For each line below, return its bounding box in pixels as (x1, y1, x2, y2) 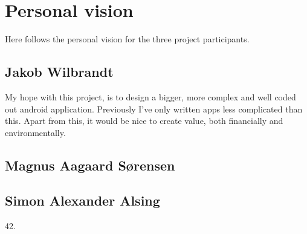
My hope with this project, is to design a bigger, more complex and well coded (5, 90, 296, 103)
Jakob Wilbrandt (5, 62, 114, 81)
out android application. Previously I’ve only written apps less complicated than (5, 102, 303, 115)
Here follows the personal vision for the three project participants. (5, 33, 250, 45)
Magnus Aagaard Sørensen (5, 155, 175, 174)
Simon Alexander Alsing (5, 191, 160, 210)
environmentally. (5, 126, 66, 138)
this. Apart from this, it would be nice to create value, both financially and (5, 114, 283, 127)
